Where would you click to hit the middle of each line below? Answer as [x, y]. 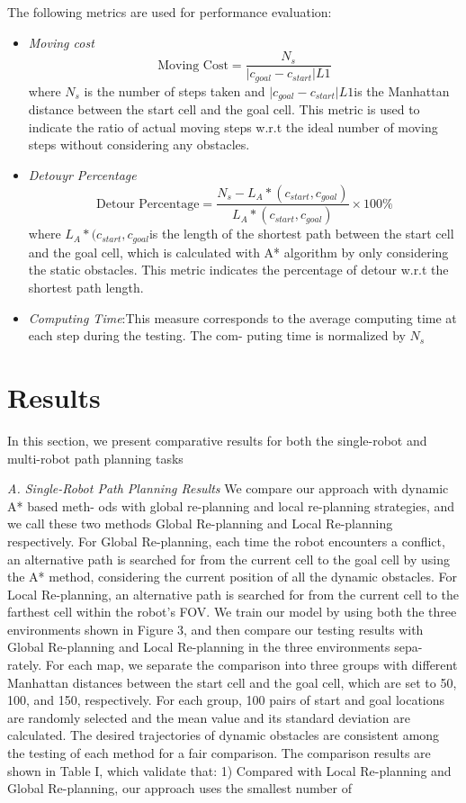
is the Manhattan [402, 90]
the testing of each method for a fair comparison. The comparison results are [219, 753]
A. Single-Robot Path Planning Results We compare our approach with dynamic [228, 488]
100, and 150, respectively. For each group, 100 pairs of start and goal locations [226, 700]
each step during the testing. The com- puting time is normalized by [217, 335]
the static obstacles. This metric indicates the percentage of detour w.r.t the [238, 270]
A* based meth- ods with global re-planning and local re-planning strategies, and [231, 505]
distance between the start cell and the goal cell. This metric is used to [224, 109]
